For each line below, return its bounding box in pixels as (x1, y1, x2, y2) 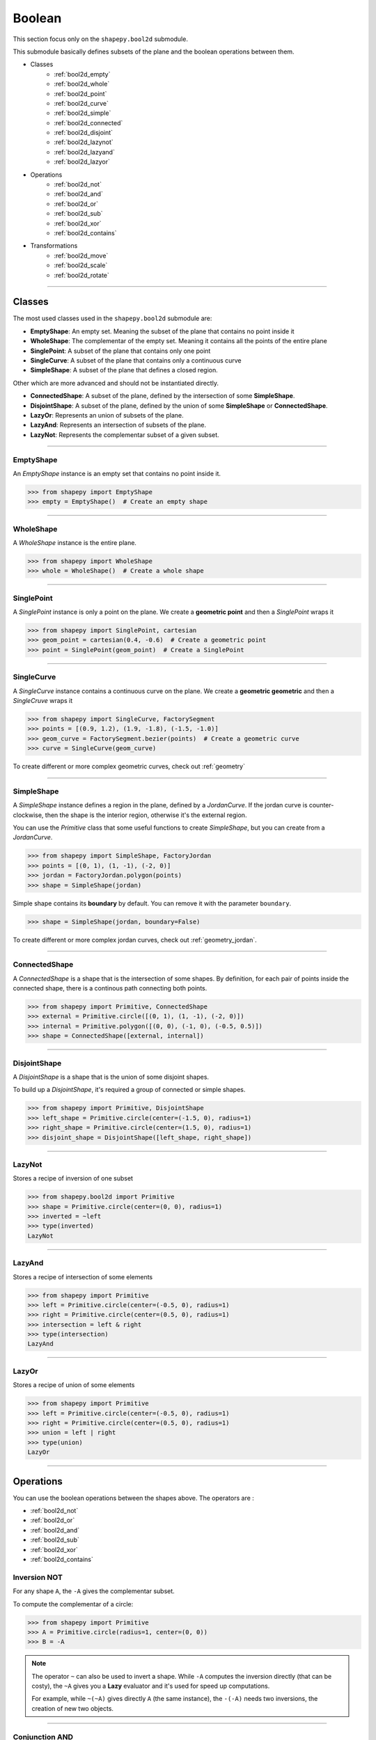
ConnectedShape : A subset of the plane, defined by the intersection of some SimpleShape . (30, 392, 295, 400)
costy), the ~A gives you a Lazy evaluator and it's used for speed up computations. (31, 1682, 270, 1691)
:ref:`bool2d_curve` (54, 99, 109, 107)
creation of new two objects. (31, 1704, 114, 1712)
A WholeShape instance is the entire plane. (13, 538, 137, 546)
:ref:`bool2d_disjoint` (54, 129, 113, 137)
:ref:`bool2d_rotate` (54, 271, 109, 279)
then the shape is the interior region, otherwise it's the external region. (45, 811, 247, 819)
